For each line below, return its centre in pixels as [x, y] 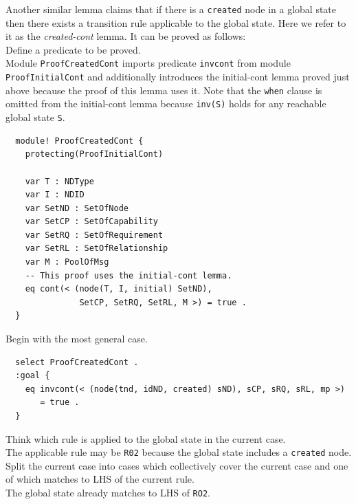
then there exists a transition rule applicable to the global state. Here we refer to [176, 22]
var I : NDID [55, 195]
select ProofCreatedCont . [77, 362]
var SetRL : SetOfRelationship [97, 249]
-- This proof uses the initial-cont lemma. [129, 275]
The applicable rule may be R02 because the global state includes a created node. [179, 452]
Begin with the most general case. [77, 339]
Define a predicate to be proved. [73, 49]
